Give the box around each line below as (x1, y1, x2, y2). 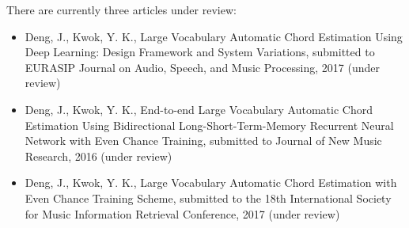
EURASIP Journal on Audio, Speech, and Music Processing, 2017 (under (25, 59, 381, 75)
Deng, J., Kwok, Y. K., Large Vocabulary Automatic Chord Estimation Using (25, 28, 403, 44)
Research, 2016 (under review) (25, 147, 172, 164)
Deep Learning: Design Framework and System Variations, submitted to (25, 44, 375, 60)
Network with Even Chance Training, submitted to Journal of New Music (25, 132, 382, 149)
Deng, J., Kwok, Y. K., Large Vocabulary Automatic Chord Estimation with (25, 174, 397, 191)
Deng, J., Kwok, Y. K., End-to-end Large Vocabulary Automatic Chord (25, 101, 373, 117)
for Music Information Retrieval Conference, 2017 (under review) (25, 205, 340, 222)
